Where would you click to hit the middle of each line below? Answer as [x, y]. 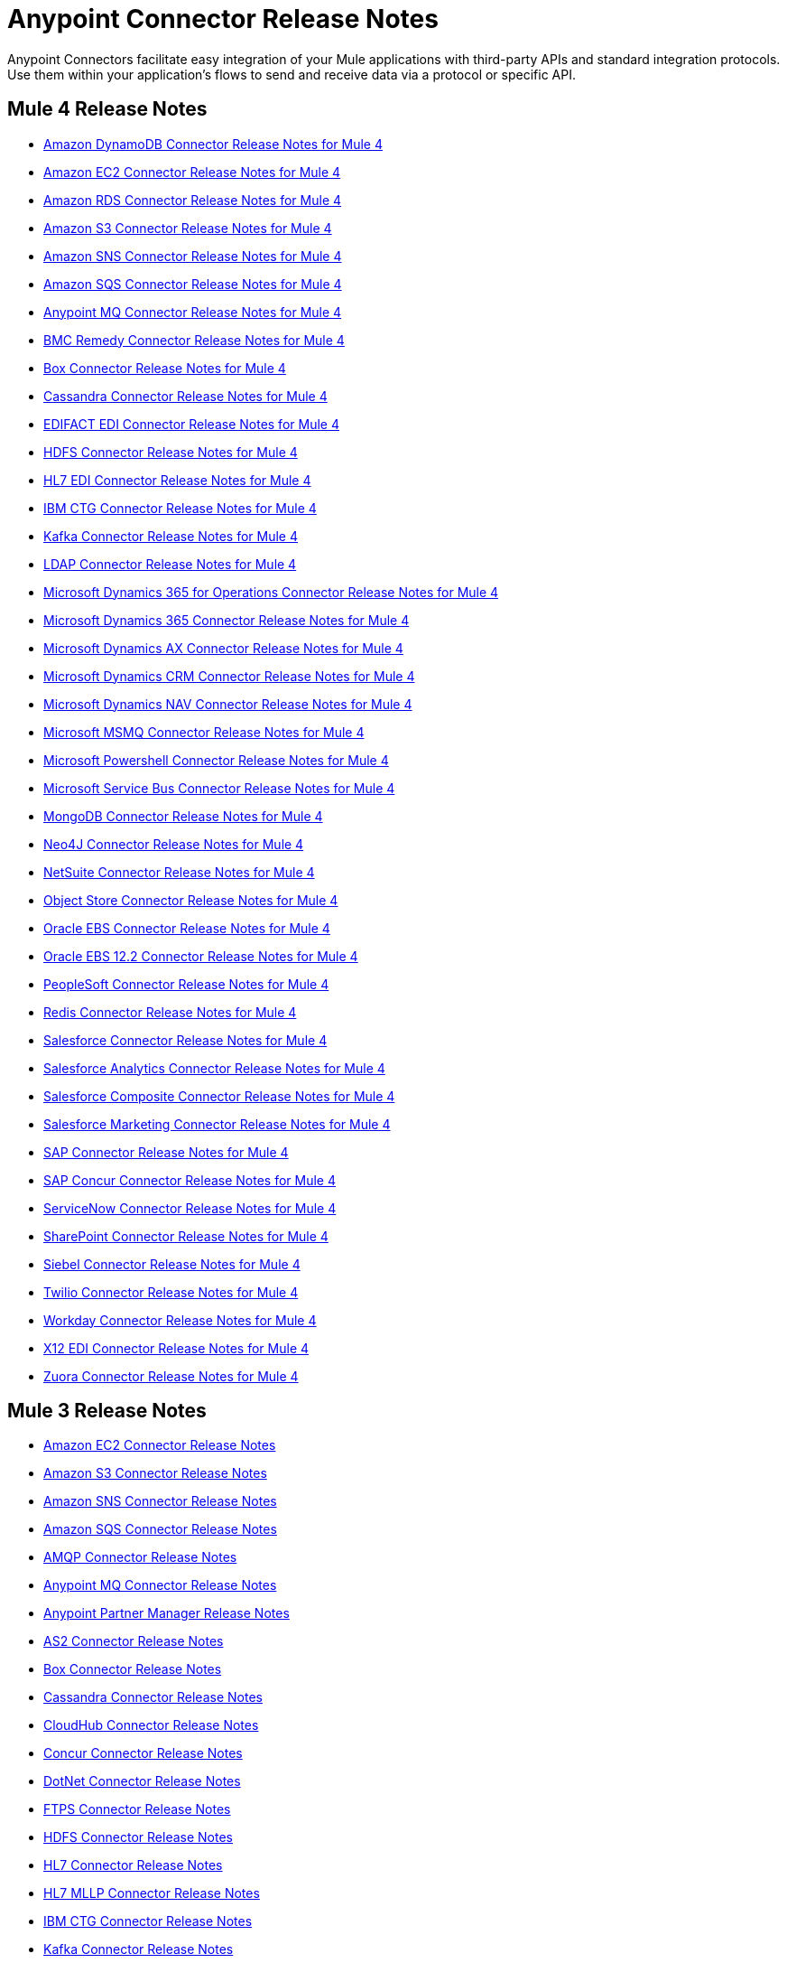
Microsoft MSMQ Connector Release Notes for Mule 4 [204, 732]
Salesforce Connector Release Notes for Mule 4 [185, 1040]
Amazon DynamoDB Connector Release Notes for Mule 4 [213, 144]
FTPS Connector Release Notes [137, 1809]
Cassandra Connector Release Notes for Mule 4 [185, 396]
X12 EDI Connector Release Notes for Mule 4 [176, 1348]
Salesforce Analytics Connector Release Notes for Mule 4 [214, 1068]
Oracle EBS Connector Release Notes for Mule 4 [187, 928]
